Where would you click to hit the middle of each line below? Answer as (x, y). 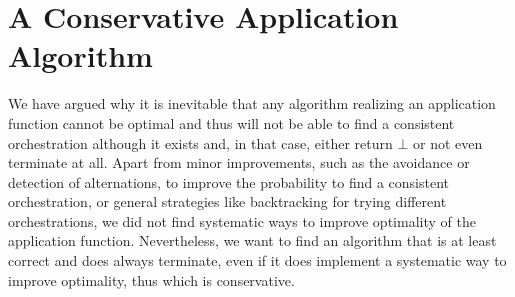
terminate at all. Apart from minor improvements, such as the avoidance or (239, 162)
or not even (447, 142)
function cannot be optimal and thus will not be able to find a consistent (231, 122)
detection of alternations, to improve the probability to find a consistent (228, 181)
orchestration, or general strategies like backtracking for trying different (227, 201)
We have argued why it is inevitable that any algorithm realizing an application (252, 103)
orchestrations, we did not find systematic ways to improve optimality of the (242, 220)
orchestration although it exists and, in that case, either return (200, 142)
